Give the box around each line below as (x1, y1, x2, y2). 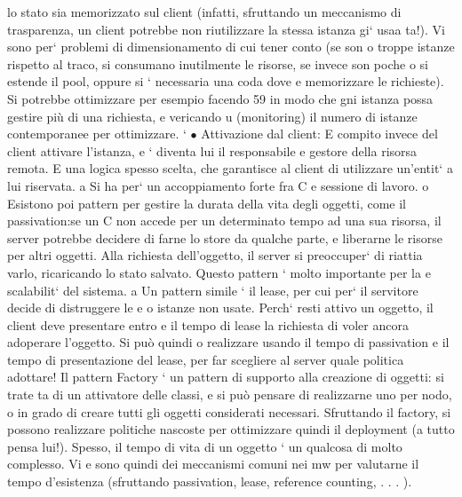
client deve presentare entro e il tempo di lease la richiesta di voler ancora (7, 315, 409, 334)
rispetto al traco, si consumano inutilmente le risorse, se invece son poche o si (7, 54, 428, 73)
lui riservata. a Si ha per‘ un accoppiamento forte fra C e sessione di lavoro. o (7, 176, 429, 194)
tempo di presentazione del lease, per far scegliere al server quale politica (7, 350, 404, 368)
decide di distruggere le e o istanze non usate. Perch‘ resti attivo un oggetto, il (7, 298, 434, 317)
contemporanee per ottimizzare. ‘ (7, 124, 187, 143)
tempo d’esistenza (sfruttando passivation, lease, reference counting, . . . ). (7, 472, 412, 491)
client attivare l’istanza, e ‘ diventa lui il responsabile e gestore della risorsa (7, 141, 418, 160)
